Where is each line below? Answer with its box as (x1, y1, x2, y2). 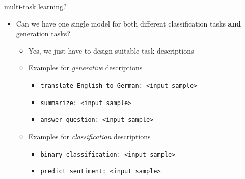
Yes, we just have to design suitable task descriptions (28, 45, 194, 56)
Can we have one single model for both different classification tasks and (16, 18, 241, 29)
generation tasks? (16, 28, 70, 39)
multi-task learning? (4, 1, 67, 11)
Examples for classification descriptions (28, 131, 151, 141)
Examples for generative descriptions (28, 62, 143, 73)
